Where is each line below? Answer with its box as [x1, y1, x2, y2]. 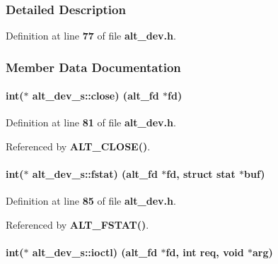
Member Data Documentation [6, 58, 181, 76]
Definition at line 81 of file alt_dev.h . [6, 115, 176, 130]
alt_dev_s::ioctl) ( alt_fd [32, 245, 158, 260]
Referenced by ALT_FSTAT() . [6, 217, 149, 232]
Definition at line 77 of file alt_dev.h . [6, 28, 176, 43]
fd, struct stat [166, 167, 236, 181]
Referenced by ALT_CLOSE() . [6, 139, 151, 154]
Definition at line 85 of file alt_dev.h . [6, 193, 176, 208]
